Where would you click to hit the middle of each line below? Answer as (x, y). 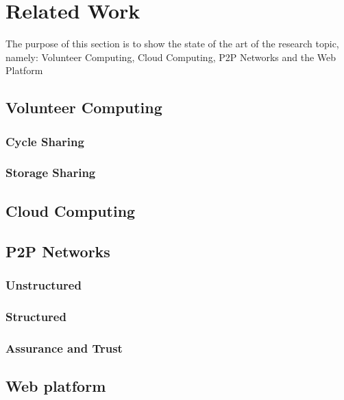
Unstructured (44, 284)
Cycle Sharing (45, 141)
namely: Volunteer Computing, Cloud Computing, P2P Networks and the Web (171, 57)
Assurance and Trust (64, 348)
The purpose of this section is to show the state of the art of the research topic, (172, 44)
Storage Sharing (51, 173)
